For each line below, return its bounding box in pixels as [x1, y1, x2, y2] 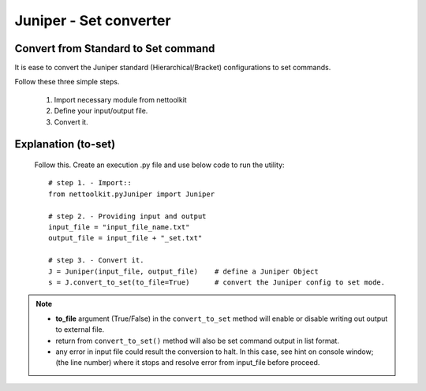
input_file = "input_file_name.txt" [48, 222, 190, 232]
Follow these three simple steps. [14, 77, 120, 87]
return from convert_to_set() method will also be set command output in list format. [55, 336, 339, 345]
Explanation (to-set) [14, 138, 116, 151]
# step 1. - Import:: [48, 178, 132, 188]
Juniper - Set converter [14, 12, 171, 29]
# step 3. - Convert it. [48, 256, 144, 265]
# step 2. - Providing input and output [48, 211, 207, 221]
